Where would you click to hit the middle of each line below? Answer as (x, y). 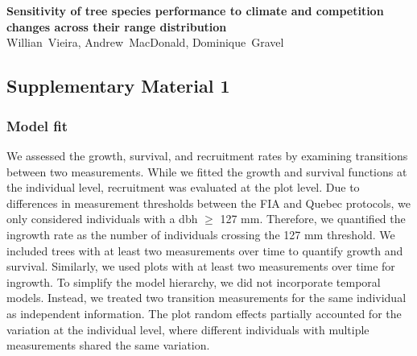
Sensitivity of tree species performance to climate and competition (195, 11)
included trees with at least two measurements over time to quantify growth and (205, 250)
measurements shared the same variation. (108, 345)
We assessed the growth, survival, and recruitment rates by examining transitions (207, 155)
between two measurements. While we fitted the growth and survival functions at (207, 171)
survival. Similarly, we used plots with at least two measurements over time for (201, 266)
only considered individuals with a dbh (102, 219)
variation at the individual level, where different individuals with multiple (188, 329)
